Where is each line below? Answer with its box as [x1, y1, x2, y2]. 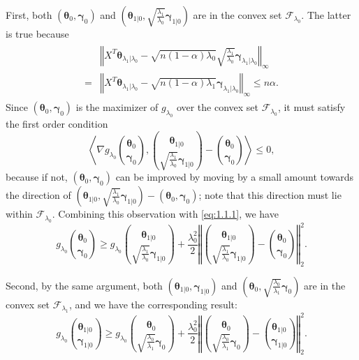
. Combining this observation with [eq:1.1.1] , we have [52, 207, 279, 221]
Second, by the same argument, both [6, 278, 163, 292]
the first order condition [6, 117, 108, 131]
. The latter [301, 8, 351, 22]
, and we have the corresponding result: [68, 297, 237, 311]
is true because [6, 27, 69, 40]
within [6, 207, 33, 221]
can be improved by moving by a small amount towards [115, 170, 354, 184]
